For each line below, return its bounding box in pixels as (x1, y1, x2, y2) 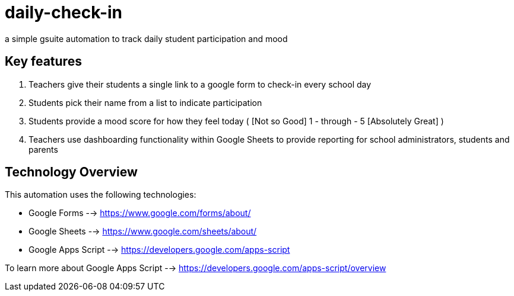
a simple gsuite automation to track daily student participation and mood (5, 33, 288, 44)
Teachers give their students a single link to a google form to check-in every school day (28, 79, 372, 89)
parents (28, 144, 58, 155)
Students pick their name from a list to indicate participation (28, 97, 262, 108)
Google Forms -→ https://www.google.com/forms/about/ (28, 208, 251, 218)
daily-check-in (5, 2, 123, 22)
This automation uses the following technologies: (5, 189, 196, 200)
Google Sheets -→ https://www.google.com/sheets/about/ (28, 226, 257, 237)
